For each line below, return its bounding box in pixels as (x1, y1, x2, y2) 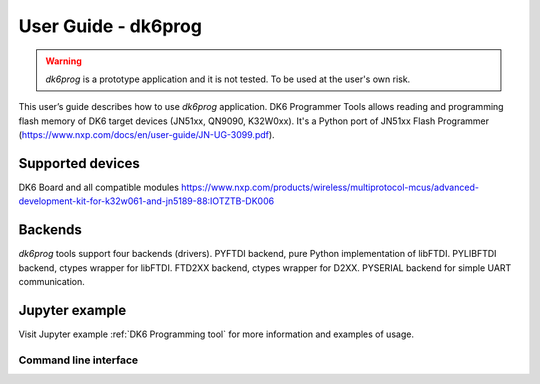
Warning (45, 55, 82, 67)
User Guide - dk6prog (18, 15, 202, 37)
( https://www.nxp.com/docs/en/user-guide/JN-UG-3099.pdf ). (18, 129, 275, 141)
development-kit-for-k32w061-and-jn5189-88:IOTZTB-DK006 (18, 195, 275, 207)
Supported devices (18, 155, 140, 172)
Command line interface (18, 353, 139, 367)
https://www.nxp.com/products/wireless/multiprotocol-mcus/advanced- (181, 181, 480, 194)
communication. (18, 276, 85, 288)
